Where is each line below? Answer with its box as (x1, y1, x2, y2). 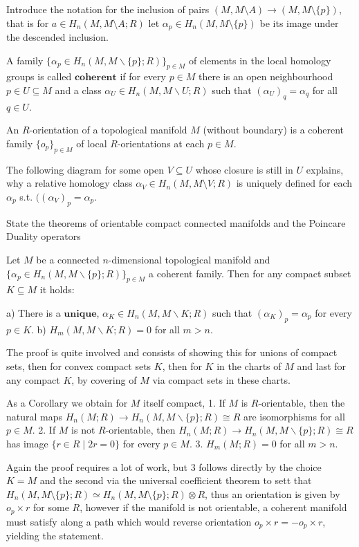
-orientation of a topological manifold (29, 122, 187, 137)
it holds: (39, 282, 75, 297)
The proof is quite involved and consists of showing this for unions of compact (6, 345, 338, 360)
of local (76, 136, 107, 151)
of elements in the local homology (189, 53, 331, 67)
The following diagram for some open (6, 162, 165, 176)
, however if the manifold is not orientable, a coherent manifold (80, 500, 347, 514)
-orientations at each (117, 136, 205, 151)
